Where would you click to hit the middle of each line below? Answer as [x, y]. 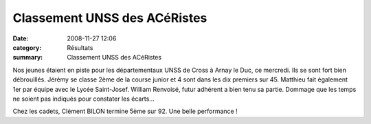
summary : [28, 58]
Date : [21, 38]
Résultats [80, 47]
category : [27, 47]
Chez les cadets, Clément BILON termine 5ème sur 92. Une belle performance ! [125, 111]
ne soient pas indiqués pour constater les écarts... [83, 99]
